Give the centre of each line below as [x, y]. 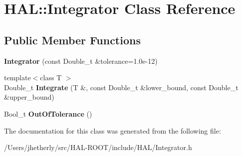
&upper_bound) [29, 97]
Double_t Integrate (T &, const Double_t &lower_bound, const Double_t [121, 87]
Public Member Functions [72, 40]
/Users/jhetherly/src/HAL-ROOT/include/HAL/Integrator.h [98, 147]
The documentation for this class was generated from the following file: [113, 130]
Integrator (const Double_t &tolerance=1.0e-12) [81, 61]
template [17, 78]
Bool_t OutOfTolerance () [48, 113]
